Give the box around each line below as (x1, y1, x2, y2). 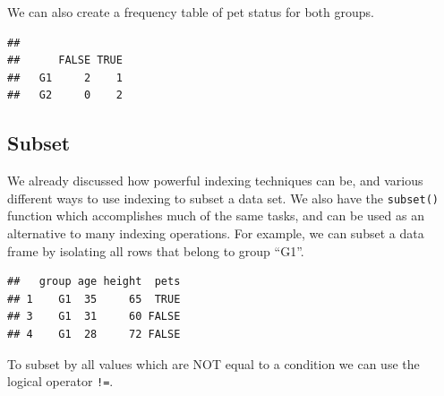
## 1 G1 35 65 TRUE (7, 292, 181, 306)
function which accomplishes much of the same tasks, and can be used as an (7, 206, 424, 225)
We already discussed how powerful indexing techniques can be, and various (7, 171, 423, 190)
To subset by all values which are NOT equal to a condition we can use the (7, 354, 420, 373)
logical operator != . (7, 372, 114, 391)
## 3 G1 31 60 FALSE (7, 310, 181, 323)
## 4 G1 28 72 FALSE (7, 327, 181, 340)
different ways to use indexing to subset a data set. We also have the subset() (7, 188, 439, 207)
